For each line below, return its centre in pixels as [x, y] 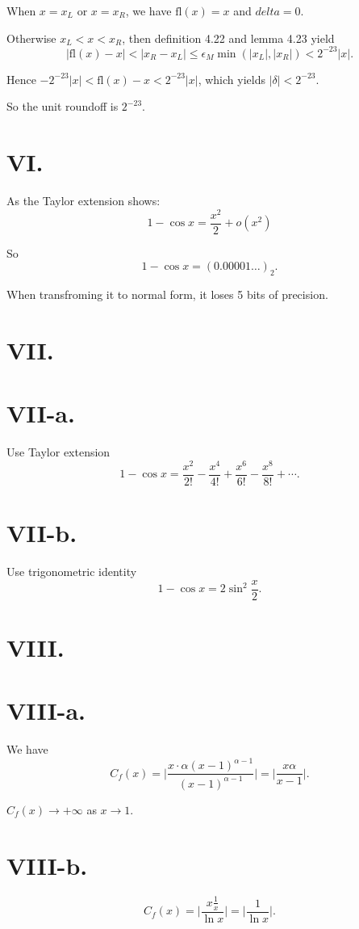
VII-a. [41, 413]
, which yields [232, 79]
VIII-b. [47, 865]
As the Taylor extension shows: [83, 200]
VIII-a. [46, 710]
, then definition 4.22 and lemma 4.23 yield [228, 38]
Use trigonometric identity [72, 572]
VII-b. [42, 533]
